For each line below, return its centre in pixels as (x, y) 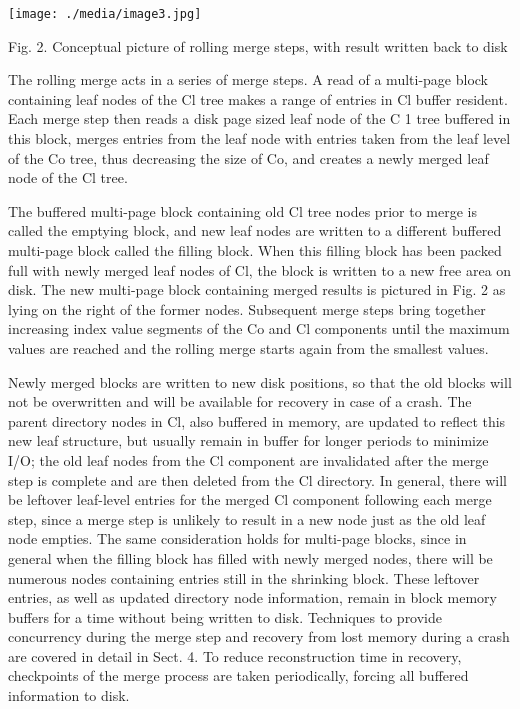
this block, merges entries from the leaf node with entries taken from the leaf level (259, 138)
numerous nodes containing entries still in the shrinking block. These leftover (244, 577)
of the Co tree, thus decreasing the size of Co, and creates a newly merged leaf (248, 157)
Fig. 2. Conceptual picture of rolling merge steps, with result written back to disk (258, 45)
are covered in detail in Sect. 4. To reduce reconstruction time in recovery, (235, 655)
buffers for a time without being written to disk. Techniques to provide (225, 616)
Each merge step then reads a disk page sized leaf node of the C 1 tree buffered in (259, 118)
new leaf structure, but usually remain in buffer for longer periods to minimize (248, 440)
